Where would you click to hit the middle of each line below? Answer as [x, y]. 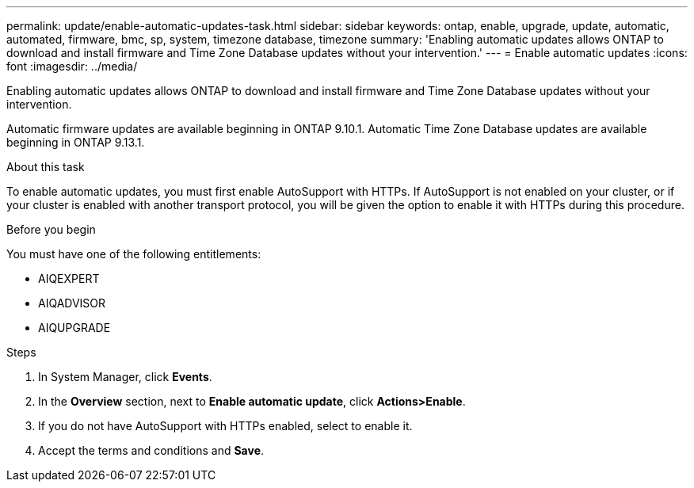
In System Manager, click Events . [125, 377]
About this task [46, 167]
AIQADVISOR [72, 303]
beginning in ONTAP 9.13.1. [76, 142]
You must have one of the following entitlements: [134, 254]
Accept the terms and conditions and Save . [151, 450]
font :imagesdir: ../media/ [72, 66]
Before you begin [51, 229]
